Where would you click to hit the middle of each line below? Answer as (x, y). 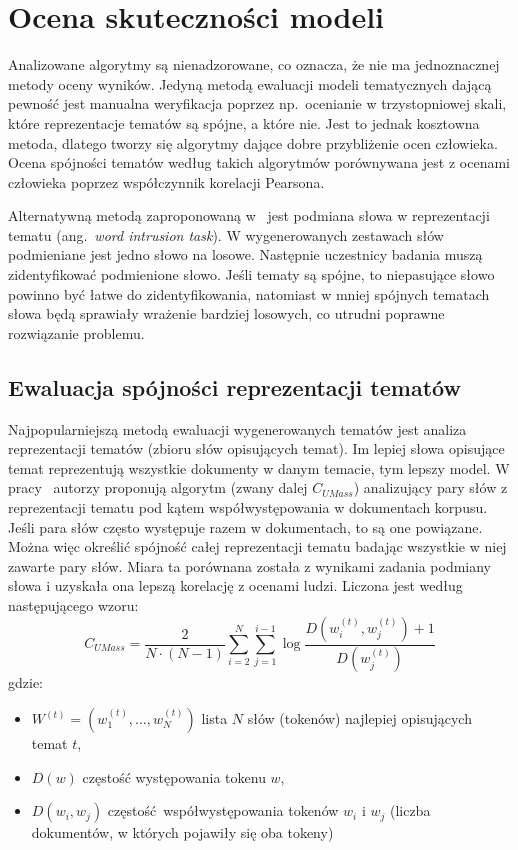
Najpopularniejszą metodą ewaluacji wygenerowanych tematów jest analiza (237, 428)
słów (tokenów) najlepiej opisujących (359, 718)
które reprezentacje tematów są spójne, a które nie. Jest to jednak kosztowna (244, 122)
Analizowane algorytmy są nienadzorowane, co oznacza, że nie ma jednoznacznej (254, 64)
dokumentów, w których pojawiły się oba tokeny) (182, 832)
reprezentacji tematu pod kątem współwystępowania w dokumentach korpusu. (248, 507)
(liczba (410, 810)
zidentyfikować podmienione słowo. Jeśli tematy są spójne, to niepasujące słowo (251, 274)
